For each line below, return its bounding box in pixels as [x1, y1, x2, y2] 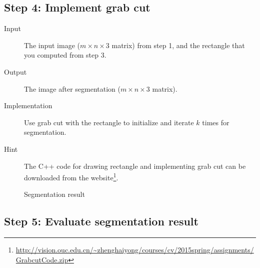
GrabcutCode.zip [15, 254, 68, 264]
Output [4, 66, 27, 77]
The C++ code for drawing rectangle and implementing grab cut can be [24, 160, 246, 171]
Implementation [4, 100, 52, 111]
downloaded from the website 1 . [24, 171, 118, 182]
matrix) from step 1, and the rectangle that [111, 40, 245, 50]
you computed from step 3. [24, 50, 106, 60]
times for [202, 117, 229, 127]
